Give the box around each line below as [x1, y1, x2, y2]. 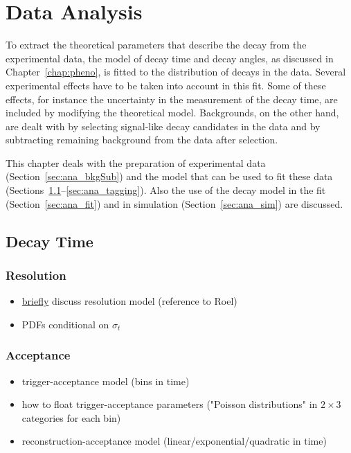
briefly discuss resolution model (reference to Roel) [21, 294, 237, 308]
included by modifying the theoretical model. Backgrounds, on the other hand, [6, 105, 339, 120]
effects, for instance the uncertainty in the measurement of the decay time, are [6, 91, 338, 106]
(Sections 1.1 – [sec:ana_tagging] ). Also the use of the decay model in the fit [6, 183, 326, 197]
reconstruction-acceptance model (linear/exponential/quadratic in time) [21, 434, 327, 448]
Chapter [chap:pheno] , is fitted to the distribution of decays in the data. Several [6, 64, 346, 79]
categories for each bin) [21, 410, 121, 425]
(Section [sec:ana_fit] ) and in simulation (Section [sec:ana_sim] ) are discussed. [6, 196, 343, 211]
